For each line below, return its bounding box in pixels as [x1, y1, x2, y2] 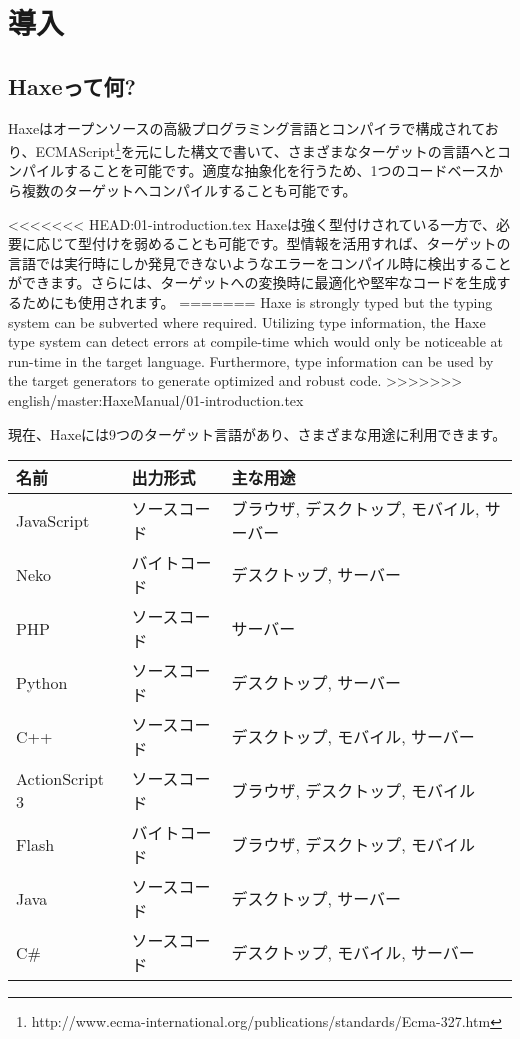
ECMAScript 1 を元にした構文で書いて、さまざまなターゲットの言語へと [35, 138, 498, 161]
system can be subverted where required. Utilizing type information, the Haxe [8, 311, 486, 332]
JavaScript [16, 508, 90, 532]
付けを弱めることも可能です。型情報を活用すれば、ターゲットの [91, 233, 511, 254]
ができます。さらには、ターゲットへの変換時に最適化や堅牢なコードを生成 [8, 272, 497, 293]
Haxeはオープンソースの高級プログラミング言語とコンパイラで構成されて [8, 117, 485, 138]
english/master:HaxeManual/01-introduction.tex [8, 389, 304, 410]
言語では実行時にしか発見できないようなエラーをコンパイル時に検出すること [8, 252, 512, 273]
